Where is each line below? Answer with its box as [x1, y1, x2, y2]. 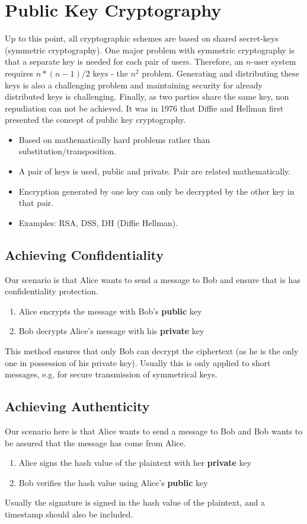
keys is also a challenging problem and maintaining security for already [5, 78, 263, 91]
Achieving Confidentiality [5, 245, 164, 263]
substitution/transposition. [18, 145, 116, 157]
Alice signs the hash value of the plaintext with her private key [18, 456, 252, 469]
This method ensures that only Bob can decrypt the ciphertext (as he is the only [5, 345, 299, 357]
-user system [251, 55, 296, 68]
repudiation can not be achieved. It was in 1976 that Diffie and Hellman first [5, 101, 284, 114]
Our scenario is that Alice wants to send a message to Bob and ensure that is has [5, 273, 300, 285]
